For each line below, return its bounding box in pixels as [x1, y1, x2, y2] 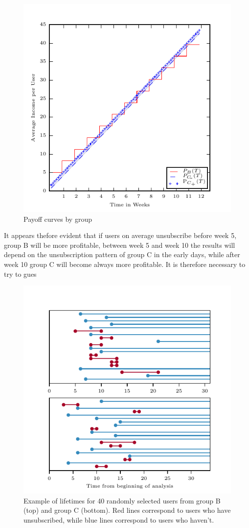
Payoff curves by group [23, 213, 92, 224]
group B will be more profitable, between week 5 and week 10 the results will [4, 239, 235, 250]
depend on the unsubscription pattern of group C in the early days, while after [4, 249, 240, 260]
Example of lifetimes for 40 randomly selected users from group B [23, 495, 221, 505]
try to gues [4, 268, 37, 279]
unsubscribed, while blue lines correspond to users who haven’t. [23, 514, 214, 525]
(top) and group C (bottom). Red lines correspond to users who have [23, 505, 231, 515]
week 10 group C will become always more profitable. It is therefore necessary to [4, 259, 246, 269]
